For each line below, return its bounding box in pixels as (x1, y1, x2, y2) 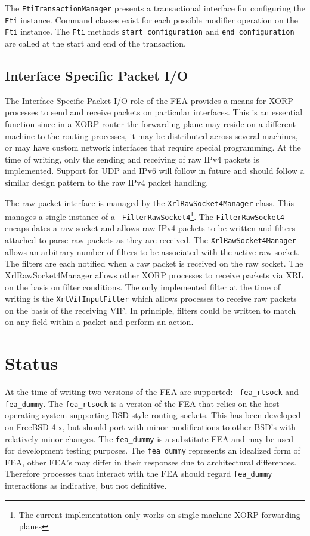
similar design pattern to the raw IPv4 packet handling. (5, 176, 209, 188)
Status (5, 351, 58, 375)
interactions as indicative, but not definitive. (5, 479, 167, 492)
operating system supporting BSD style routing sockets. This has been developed (5, 409, 301, 421)
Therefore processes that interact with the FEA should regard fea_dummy (5, 467, 272, 480)
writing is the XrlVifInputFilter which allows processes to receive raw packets (5, 292, 297, 305)
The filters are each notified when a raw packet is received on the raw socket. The (5, 257, 303, 269)
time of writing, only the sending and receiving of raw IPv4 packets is (5, 152, 259, 165)
